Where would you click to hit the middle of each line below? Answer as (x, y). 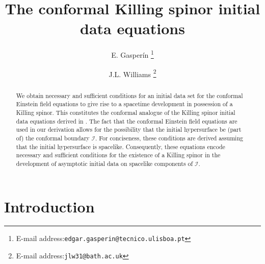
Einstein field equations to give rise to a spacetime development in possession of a (124, 104)
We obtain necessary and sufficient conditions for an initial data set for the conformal (129, 95)
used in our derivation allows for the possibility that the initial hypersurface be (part (129, 129)
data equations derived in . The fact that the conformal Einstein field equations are (127, 121)
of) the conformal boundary (53, 138)
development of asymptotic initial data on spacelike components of (104, 163)
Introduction (49, 206)
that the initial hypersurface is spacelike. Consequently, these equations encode (121, 146)
